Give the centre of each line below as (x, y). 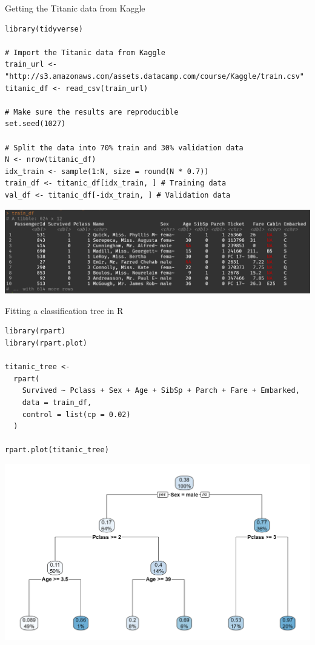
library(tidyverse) (44, 29)
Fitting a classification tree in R (64, 310)
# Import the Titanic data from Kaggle (85, 52)
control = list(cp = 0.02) (76, 414)
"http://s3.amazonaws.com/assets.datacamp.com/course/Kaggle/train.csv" (154, 76)
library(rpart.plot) (46, 343)
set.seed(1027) (35, 124)
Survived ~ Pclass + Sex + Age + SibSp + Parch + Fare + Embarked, (161, 391)
